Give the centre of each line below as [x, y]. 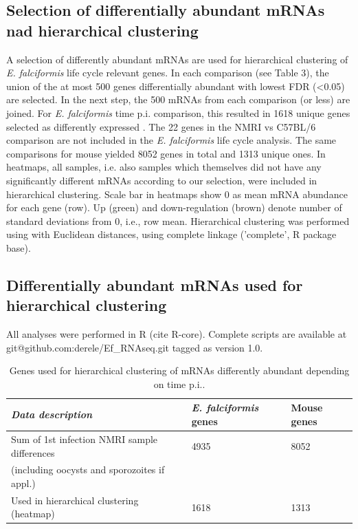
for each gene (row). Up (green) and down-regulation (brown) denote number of [174, 207]
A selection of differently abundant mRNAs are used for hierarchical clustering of [177, 59]
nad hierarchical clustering [102, 30]
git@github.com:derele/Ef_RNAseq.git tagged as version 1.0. [135, 347]
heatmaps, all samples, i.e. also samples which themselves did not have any [164, 167]
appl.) [23, 483]
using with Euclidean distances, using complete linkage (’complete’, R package [171, 234]
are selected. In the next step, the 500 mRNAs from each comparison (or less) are [178, 99]
